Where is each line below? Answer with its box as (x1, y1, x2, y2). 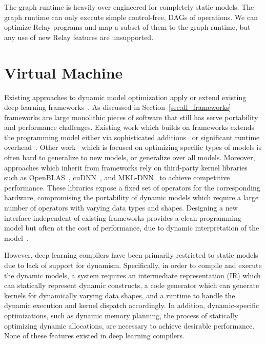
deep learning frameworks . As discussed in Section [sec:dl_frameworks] (4, 102, 231, 112)
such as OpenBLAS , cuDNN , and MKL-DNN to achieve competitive (4, 172, 230, 183)
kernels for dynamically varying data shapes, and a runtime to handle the (4, 290, 235, 300)
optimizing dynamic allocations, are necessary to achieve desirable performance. (4, 320, 255, 331)
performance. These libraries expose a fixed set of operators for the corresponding (4, 182, 260, 193)
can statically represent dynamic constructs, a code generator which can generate (4, 280, 259, 291)
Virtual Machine (4, 62, 123, 83)
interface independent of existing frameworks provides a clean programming (4, 212, 241, 223)
